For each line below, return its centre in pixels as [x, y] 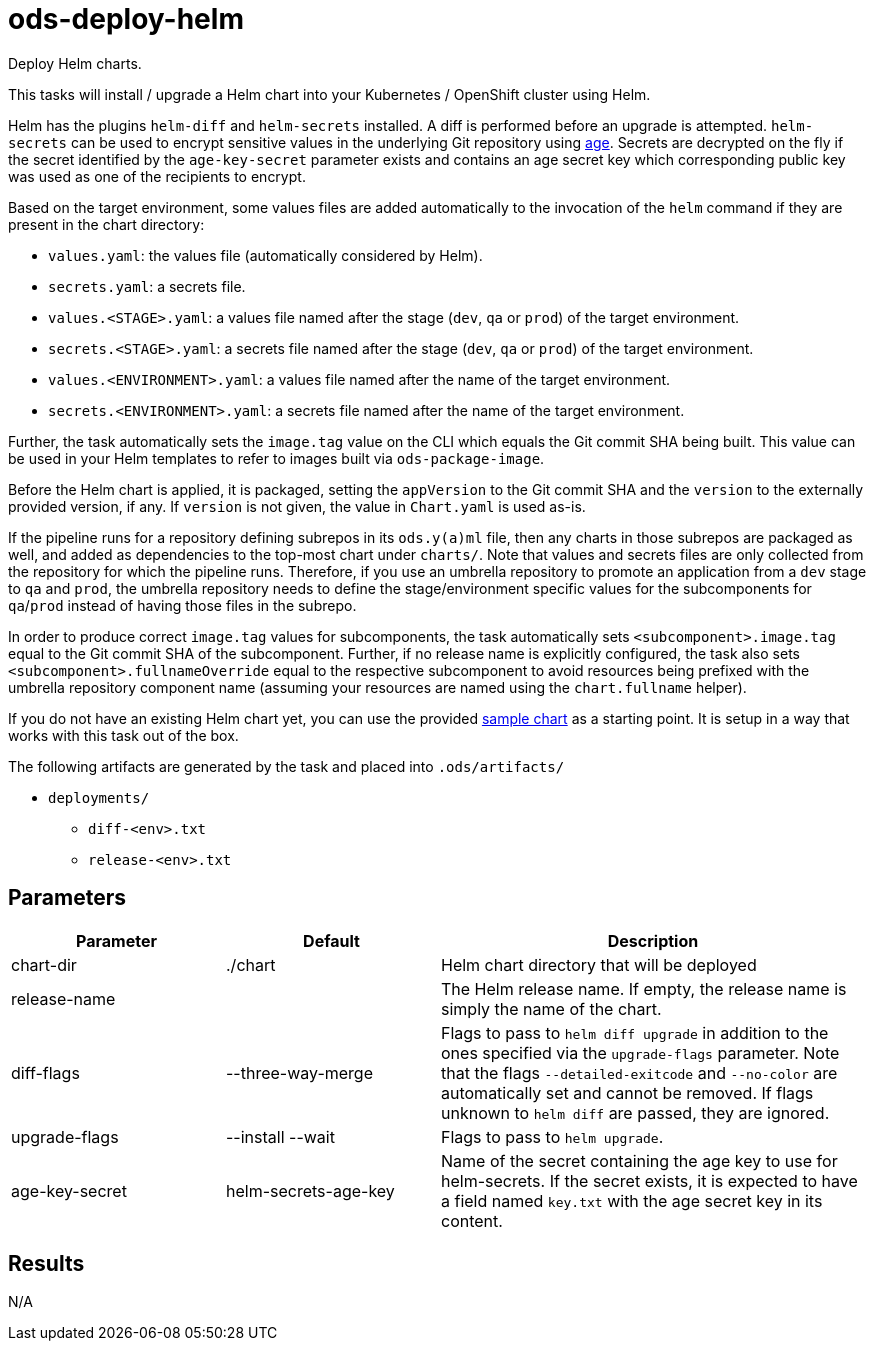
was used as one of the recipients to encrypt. [157, 176]
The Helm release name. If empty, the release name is [644, 988]
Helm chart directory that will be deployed [599, 964]
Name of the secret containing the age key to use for [639, 1160]
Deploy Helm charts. [75, 63]
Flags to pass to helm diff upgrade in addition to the [635, 1032]
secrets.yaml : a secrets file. [147, 286]
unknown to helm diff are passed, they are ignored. [635, 1112]
